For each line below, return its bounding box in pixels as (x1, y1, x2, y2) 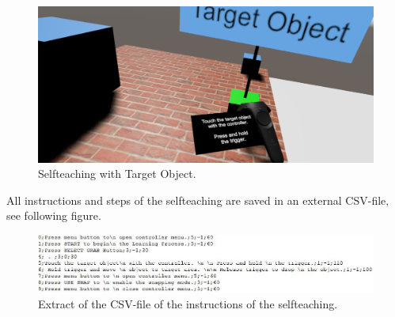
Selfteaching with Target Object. (38, 165, 196, 182)
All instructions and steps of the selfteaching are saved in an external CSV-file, (6, 191, 389, 208)
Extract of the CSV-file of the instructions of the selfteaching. (38, 295, 338, 311)
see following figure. (6, 207, 101, 224)
